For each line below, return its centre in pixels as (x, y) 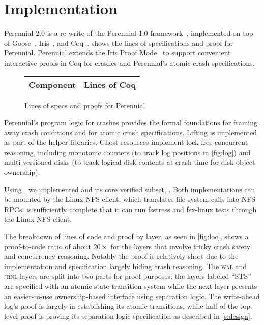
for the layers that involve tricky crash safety (181, 246)
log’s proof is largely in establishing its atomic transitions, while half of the (121, 306)
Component (52, 84)
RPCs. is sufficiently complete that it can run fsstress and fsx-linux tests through (130, 209)
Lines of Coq (110, 84)
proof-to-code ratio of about (48, 246)
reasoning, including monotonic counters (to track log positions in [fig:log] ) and (127, 152)
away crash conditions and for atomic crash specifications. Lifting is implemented (130, 132)
